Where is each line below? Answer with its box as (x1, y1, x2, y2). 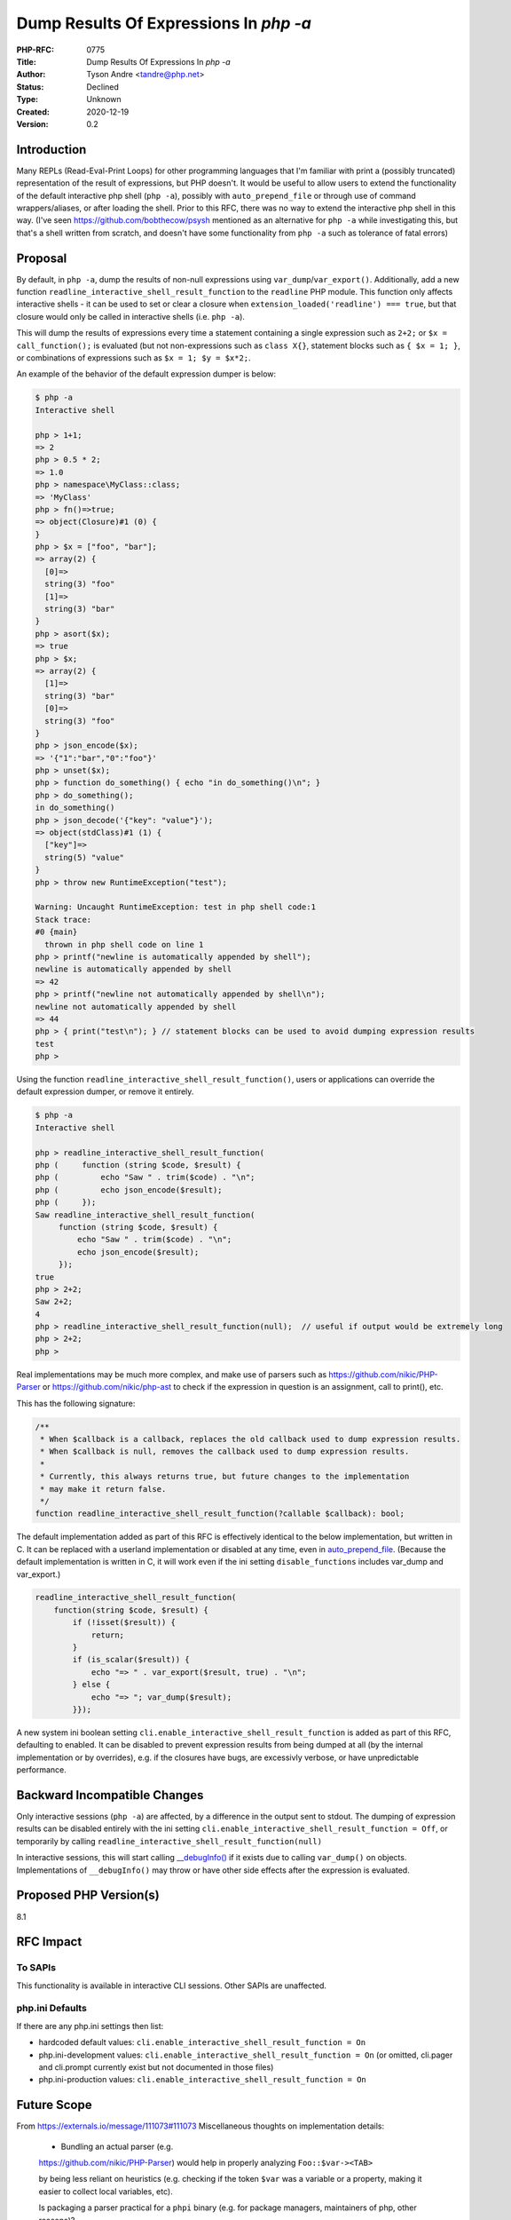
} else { (72, 1679, 111, 1690)
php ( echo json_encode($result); (35, 1185, 223, 1194)
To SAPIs (16, 1962, 57, 1974)
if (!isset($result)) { (72, 1617, 177, 1628)
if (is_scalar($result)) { (72, 1654, 190, 1665)
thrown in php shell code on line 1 (44, 940, 204, 949)
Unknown (86, 94, 122, 105)
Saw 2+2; (35, 1296, 74, 1307)
